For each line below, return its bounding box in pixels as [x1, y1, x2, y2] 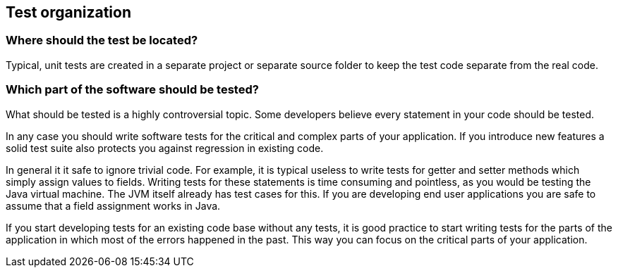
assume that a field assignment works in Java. [6, 199, 221, 212]
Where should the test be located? [6, 33, 198, 48]
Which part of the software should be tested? [6, 82, 259, 97]
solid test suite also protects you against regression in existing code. [6, 141, 324, 154]
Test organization [6, 4, 132, 21]
